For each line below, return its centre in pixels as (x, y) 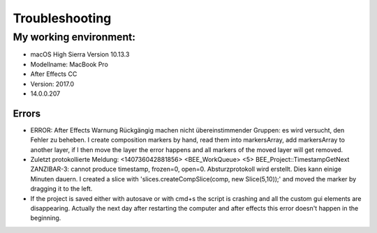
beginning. (46, 218)
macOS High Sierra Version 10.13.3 (80, 54)
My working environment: (74, 37)
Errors (27, 113)
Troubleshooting (62, 18)
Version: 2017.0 (52, 84)
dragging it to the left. (61, 189)
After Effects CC (54, 74)
